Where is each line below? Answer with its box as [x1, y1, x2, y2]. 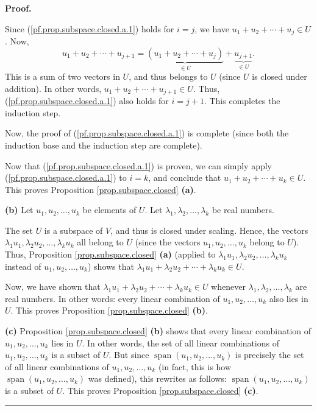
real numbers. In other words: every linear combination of [5, 292, 220, 304]
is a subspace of [44, 223, 103, 236]
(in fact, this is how [158, 360, 232, 373]
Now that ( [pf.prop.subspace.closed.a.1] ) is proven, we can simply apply [5, 159, 272, 172]
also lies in [269, 292, 308, 304]
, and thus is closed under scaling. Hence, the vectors [110, 223, 308, 236]
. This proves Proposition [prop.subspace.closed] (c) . [62, 384, 258, 396]
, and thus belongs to [129, 70, 208, 83]
